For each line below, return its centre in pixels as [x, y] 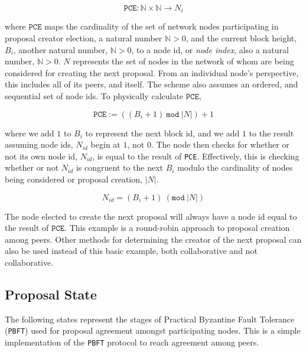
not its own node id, [41, 156]
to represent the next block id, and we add [162, 133]
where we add [30, 133]
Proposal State [51, 294]
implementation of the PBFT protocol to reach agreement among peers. [132, 342]
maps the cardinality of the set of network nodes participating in [162, 26]
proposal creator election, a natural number [84, 38]
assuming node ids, [39, 144]
